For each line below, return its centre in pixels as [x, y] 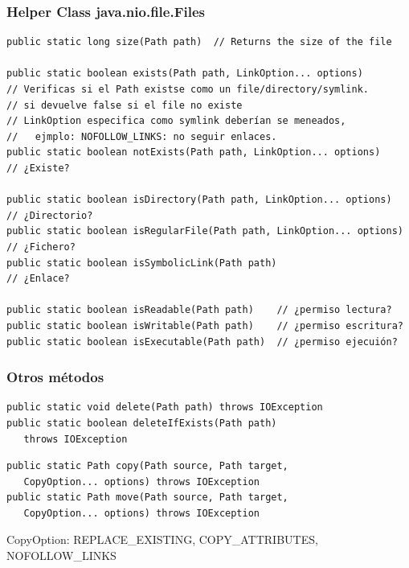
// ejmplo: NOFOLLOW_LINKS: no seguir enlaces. [142, 136]
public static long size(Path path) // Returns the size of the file [199, 42]
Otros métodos [55, 377]
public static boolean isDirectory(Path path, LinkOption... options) [199, 200]
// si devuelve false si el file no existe [125, 105]
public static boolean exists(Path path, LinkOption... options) [185, 74]
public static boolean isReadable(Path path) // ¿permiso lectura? [199, 310]
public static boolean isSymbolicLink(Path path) [142, 263]
